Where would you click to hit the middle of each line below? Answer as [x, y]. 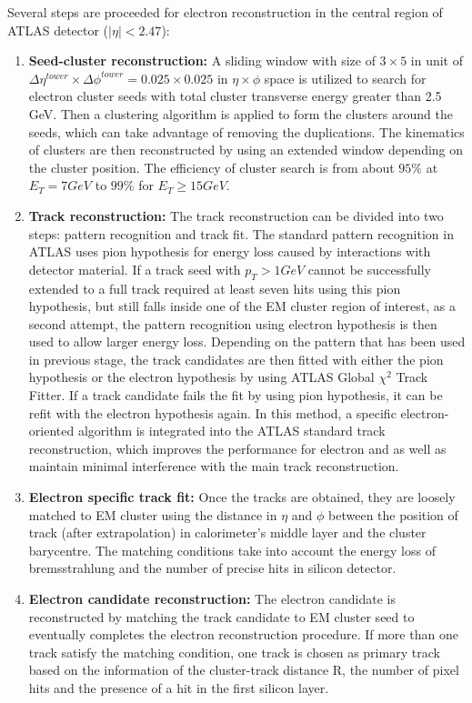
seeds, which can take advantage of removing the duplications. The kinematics [246, 131]
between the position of [393, 514]
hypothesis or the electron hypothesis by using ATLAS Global [201, 377]
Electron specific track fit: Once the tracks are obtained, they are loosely [242, 497]
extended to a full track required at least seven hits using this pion [215, 288]
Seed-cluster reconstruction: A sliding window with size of [202, 60]
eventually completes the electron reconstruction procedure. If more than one [243, 634]
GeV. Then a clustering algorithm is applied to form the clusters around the [241, 113]
